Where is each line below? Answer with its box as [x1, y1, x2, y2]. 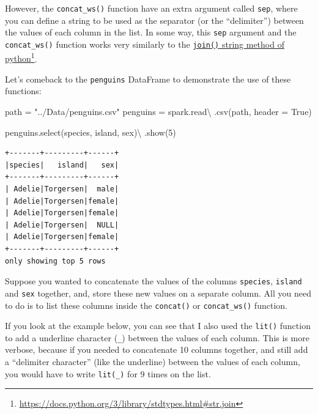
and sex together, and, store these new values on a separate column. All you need [5, 286, 311, 299]
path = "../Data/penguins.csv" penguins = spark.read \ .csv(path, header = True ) [5, 105, 312, 118]
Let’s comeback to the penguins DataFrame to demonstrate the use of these [5, 72, 291, 85]
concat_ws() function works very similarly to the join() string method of [5, 37, 284, 50]
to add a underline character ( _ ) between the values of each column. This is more [5, 331, 309, 344]
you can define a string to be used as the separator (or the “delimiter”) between [5, 13, 304, 26]
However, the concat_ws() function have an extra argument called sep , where [5, 2, 298, 14]
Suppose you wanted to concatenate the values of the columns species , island [5, 275, 302, 287]
